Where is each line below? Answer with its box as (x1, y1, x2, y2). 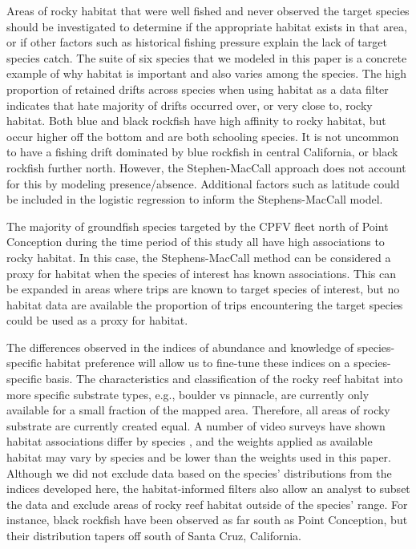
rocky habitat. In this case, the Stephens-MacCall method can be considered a (6, 248, 391, 265)
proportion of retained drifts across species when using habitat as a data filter (6, 80, 389, 97)
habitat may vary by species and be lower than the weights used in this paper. (6, 449, 391, 466)
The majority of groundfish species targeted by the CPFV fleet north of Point (6, 217, 389, 234)
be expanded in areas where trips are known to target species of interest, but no (6, 281, 400, 297)
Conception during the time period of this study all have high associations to (6, 233, 385, 250)
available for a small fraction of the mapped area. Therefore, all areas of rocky (6, 402, 390, 418)
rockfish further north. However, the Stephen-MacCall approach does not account (6, 159, 406, 176)
